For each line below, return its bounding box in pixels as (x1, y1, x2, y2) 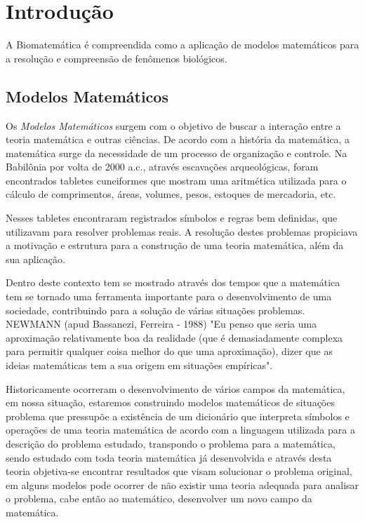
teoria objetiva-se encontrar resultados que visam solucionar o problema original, (6, 464, 352, 479)
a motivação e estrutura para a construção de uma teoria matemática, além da (6, 238, 344, 253)
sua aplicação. (6, 251, 65, 266)
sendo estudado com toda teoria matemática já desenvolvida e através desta (6, 450, 332, 464)
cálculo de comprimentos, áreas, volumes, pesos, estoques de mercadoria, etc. (6, 187, 336, 201)
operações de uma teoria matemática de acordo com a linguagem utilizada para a (6, 422, 355, 437)
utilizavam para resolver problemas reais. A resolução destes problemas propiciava (6, 224, 358, 239)
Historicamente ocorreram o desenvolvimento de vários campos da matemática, (6, 381, 345, 396)
